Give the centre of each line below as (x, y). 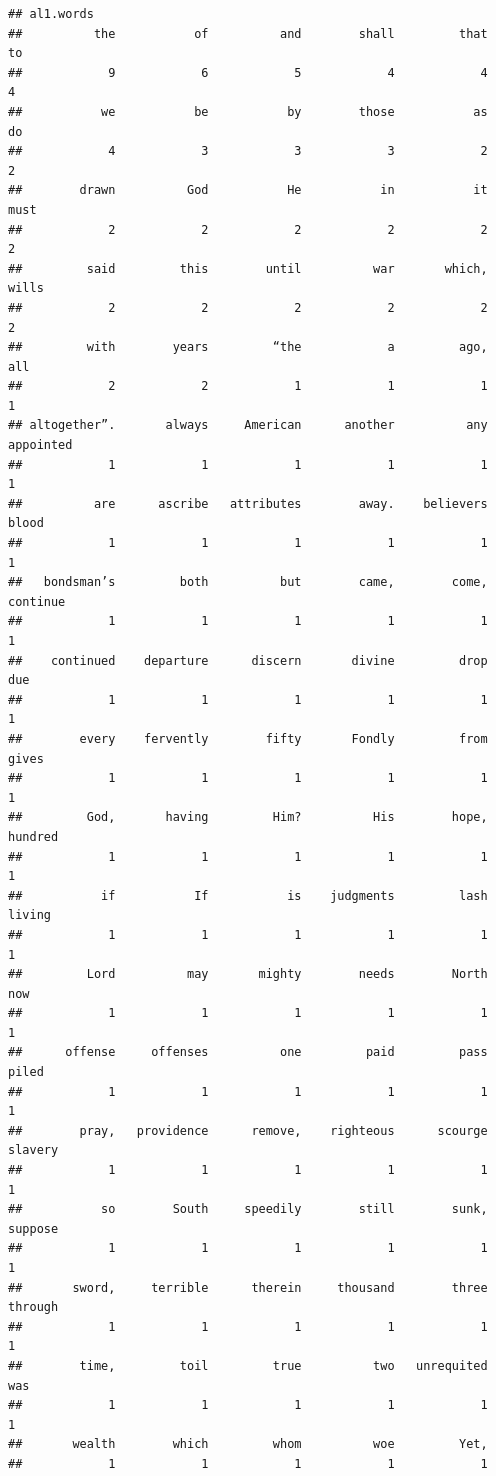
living (29, 915)
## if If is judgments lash (248, 895)
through (33, 1307)
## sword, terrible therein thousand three (248, 1287)
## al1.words (51, 14)
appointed (40, 445)
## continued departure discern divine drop (248, 660)
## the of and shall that (248, 33)
